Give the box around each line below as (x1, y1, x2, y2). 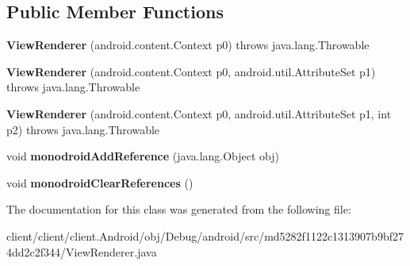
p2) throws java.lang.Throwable (6, 121, 160, 137)
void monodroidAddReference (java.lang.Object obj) (6, 148, 280, 164)
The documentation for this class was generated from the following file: (6, 201, 351, 218)
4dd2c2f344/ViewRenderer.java (6, 243, 157, 260)
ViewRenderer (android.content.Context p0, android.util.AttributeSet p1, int (6, 105, 392, 121)
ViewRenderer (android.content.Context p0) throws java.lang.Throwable (6, 37, 370, 53)
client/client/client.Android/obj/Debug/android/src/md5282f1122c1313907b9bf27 (6, 227, 404, 244)
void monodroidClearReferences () (6, 174, 194, 191)
